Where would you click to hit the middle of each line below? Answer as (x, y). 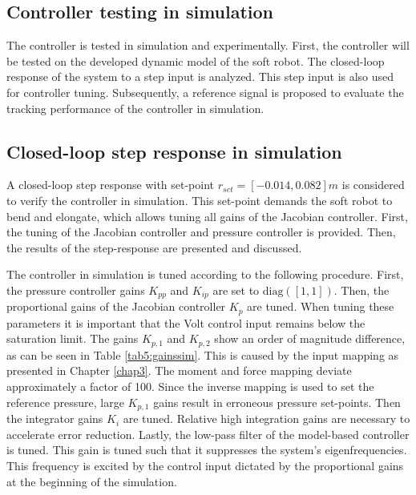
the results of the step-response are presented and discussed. (154, 247)
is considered (373, 185)
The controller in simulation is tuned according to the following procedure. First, (205, 274)
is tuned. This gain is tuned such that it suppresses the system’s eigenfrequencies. (207, 450)
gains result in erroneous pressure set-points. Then (277, 402)
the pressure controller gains (76, 290)
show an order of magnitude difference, (310, 338)
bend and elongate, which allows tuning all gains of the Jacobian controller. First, (207, 216)
